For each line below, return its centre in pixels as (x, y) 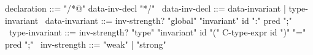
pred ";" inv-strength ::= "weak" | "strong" (86, 44)
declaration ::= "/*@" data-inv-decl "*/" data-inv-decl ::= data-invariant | (145, 8)
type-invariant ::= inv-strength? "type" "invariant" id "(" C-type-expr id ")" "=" (157, 32)
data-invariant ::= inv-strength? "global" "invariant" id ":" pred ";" (168, 20)
